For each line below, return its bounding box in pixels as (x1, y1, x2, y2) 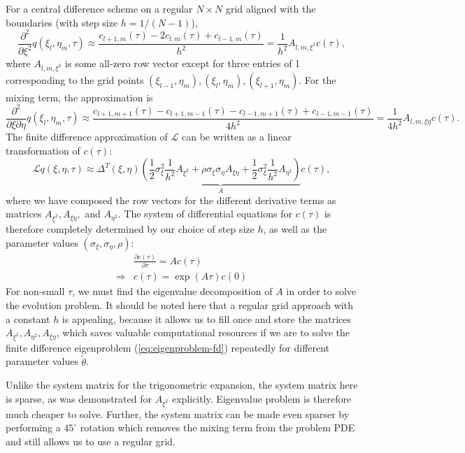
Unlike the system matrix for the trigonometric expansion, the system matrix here (6, 377, 358, 392)
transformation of (6, 143, 80, 157)
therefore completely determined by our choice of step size (6, 221, 255, 236)
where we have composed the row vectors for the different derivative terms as (6, 192, 336, 207)
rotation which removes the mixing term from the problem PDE (80, 420, 355, 435)
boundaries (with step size (6, 15, 118, 29)
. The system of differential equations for (117, 206, 292, 221)
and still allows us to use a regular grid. (6, 433, 176, 448)
